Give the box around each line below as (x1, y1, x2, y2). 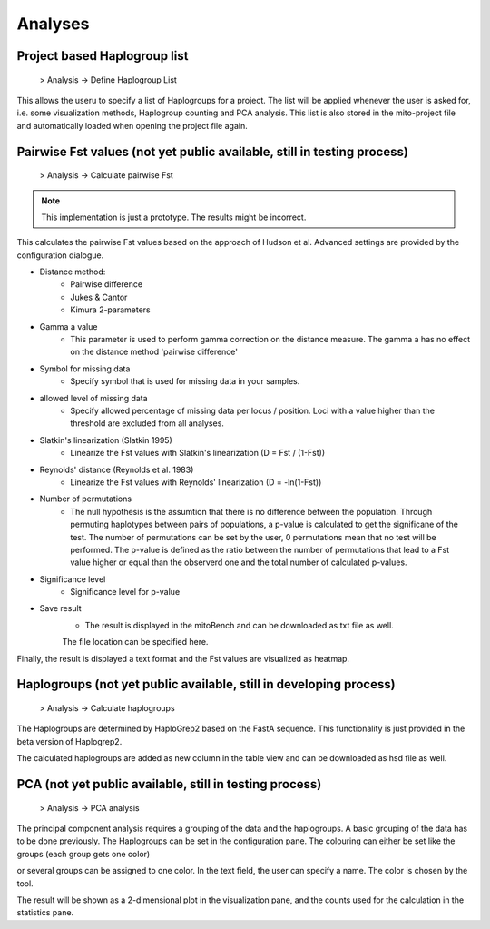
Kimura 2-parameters (70, 304, 151, 315)
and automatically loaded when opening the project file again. (16, 120, 249, 131)
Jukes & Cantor (70, 292, 128, 302)
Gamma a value (39, 321, 98, 331)
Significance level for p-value (70, 587, 181, 598)
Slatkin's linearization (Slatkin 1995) (39, 434, 172, 445)
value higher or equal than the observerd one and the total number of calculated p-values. (70, 557, 407, 568)
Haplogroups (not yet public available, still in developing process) (16, 677, 396, 692)
